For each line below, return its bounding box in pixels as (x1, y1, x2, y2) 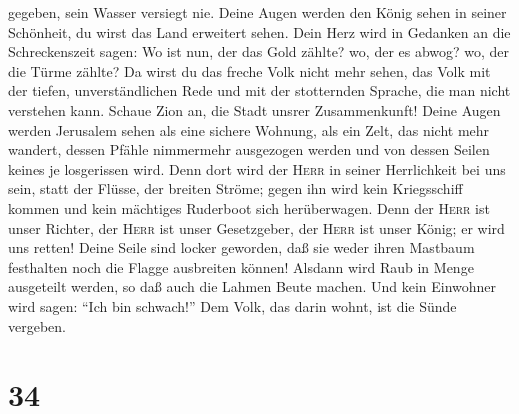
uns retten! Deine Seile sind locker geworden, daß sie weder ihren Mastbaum (8, 237, 475, 258)
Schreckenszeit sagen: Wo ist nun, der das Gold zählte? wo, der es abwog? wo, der (8, 41, 510, 62)
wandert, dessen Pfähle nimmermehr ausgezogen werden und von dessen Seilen (8, 139, 490, 160)
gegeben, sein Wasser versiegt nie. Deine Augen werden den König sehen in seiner (8, 2, 507, 22)
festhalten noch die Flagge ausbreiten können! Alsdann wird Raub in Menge (8, 256, 474, 277)
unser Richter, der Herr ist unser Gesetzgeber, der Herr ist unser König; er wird (8, 217, 505, 238)
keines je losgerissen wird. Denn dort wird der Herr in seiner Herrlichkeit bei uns (8, 158, 506, 179)
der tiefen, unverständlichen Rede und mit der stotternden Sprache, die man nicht (8, 80, 511, 101)
